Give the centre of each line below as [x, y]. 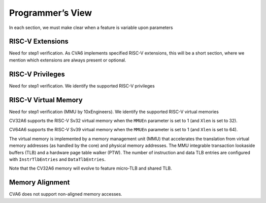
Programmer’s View [50, 13]
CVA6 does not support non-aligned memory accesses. [66, 194]
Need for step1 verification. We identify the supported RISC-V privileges [82, 86]
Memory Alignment [39, 183]
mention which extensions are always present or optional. [68, 60]
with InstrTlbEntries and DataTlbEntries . [57, 159]
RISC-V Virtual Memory [46, 100]
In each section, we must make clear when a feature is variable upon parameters [91, 28]
